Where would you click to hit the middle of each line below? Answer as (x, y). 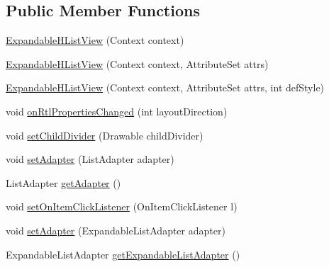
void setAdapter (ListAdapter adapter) (90, 159)
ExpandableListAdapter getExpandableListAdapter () (123, 254)
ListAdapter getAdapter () (63, 182)
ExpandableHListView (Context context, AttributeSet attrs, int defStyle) (165, 87)
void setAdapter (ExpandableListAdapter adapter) (116, 230)
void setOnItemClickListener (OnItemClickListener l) (122, 206)
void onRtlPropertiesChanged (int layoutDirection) (117, 111)
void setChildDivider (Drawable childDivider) (105, 135)
